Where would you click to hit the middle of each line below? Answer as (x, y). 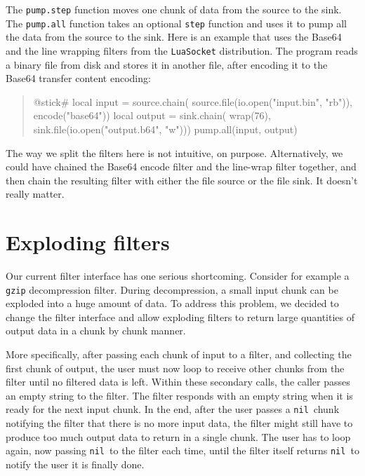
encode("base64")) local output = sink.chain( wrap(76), (152, 115)
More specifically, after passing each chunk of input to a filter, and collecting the (179, 354)
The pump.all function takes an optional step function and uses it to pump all (176, 23)
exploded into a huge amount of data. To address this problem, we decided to (172, 303)
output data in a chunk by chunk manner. (96, 331)
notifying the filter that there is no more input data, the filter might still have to (179, 423)
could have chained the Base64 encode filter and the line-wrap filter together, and (181, 166)
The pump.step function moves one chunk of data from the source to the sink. (174, 9)
